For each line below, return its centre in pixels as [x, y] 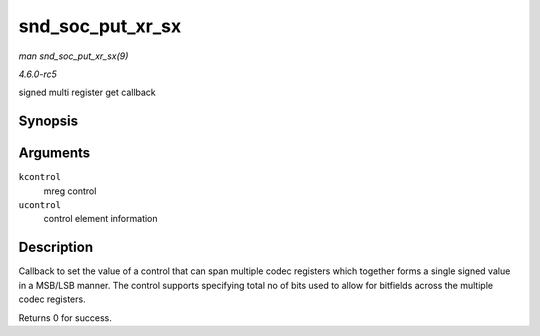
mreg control [70, 191]
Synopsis [48, 121]
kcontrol [40, 177]
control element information [101, 219]
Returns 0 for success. [65, 317]
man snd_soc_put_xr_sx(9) [73, 56]
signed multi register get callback [87, 92]
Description [56, 247]
